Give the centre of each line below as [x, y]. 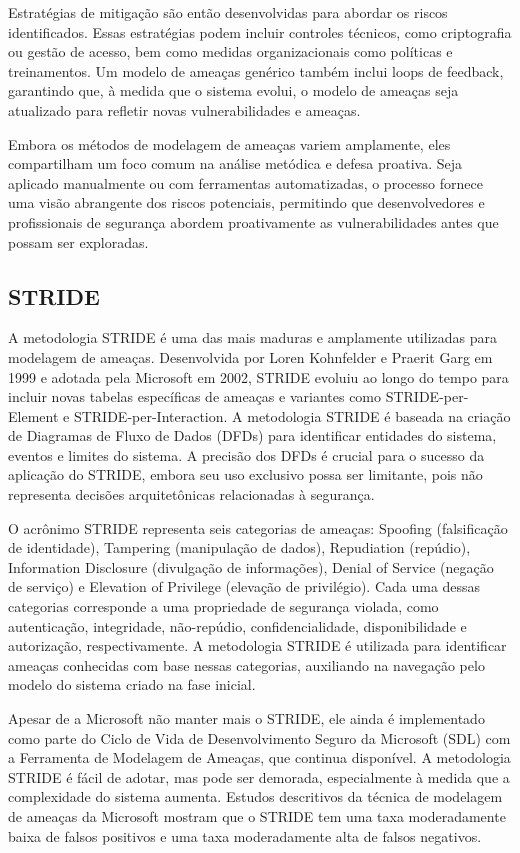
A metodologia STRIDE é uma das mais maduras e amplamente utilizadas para [252, 337]
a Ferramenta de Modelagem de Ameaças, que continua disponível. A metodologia [259, 757]
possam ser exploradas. [78, 241]
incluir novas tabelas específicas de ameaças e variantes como [195, 396]
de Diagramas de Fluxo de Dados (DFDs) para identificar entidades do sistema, [252, 435]
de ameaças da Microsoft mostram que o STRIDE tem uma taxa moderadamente [257, 815]
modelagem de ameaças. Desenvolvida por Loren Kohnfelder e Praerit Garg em [250, 356]
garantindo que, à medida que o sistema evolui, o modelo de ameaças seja [233, 90]
